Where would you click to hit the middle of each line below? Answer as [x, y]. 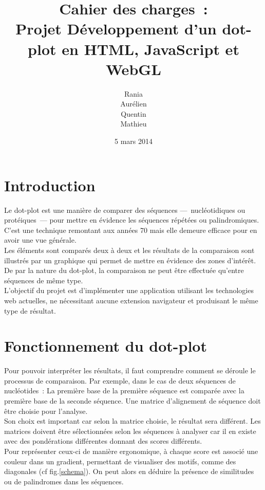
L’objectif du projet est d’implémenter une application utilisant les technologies [129, 290]
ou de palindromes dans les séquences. [64, 481]
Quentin [134, 113]
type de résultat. [30, 310]
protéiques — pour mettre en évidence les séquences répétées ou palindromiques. [132, 220]
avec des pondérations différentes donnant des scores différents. [103, 441]
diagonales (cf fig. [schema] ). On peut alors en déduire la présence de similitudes [129, 471]
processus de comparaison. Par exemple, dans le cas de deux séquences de [120, 380]
